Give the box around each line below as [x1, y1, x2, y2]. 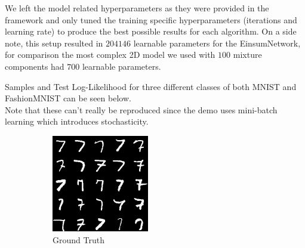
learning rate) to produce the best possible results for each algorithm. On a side [5, 25, 297, 38]
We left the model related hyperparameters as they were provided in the [5, 2, 269, 14]
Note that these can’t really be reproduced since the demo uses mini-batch [5, 103, 278, 116]
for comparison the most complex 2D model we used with [5, 48, 215, 61]
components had [5, 60, 64, 72]
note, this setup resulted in [5, 36, 103, 49]
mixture [233, 48, 262, 61]
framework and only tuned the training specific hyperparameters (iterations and [5, 13, 297, 26]
